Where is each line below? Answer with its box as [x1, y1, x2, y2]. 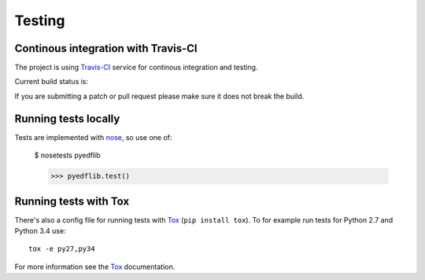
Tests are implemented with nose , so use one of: [14, 132, 172, 142]
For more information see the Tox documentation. [14, 262, 176, 271]
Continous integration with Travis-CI [14, 42, 198, 55]
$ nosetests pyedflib [34, 150, 102, 160]
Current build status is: [14, 77, 89, 87]
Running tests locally [14, 112, 120, 125]
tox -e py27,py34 [28, 245, 95, 253]
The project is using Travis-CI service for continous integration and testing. [14, 63, 258, 72]
